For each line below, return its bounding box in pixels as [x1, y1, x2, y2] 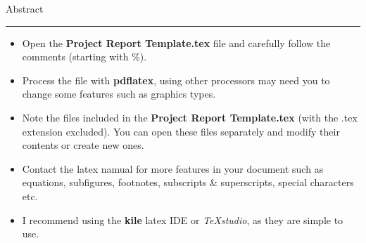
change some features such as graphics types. [22, 86, 216, 101]
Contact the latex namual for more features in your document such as [22, 161, 324, 176]
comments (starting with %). [22, 49, 147, 64]
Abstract [6, 1, 44, 15]
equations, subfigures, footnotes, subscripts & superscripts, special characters [22, 175, 354, 190]
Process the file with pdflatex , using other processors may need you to [22, 72, 330, 87]
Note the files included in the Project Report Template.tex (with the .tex [22, 110, 358, 124]
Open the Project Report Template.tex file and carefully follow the [22, 35, 331, 50]
